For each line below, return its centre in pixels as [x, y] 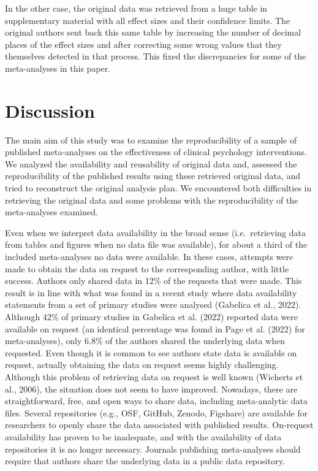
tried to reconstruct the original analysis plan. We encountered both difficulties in [158, 188]
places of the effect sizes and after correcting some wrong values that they [143, 44]
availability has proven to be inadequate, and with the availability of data [143, 436]
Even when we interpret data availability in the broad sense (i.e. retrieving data [155, 232]
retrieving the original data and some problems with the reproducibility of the [152, 200]
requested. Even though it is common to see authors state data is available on [151, 352]
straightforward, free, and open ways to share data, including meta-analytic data [156, 401]
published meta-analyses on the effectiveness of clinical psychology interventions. [156, 152]
